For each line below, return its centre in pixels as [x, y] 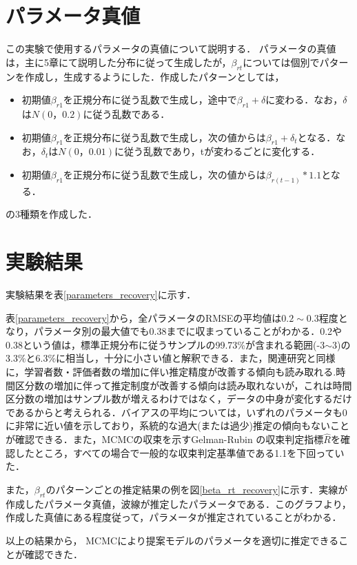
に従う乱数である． [126, 113]
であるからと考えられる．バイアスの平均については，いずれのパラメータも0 [176, 412]
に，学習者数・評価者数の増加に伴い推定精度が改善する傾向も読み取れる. [171, 372]
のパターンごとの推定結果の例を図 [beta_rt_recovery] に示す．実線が [197, 489]
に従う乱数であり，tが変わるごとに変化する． [217, 151]
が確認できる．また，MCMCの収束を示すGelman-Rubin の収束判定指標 [165, 439]
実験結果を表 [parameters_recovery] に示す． [101, 295]
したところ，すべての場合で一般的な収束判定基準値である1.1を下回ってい [180, 452]
